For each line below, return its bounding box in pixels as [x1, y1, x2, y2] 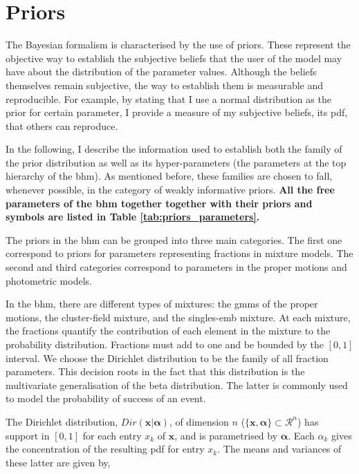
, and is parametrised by [174, 428, 278, 442]
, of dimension [169, 414, 229, 428]
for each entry [82, 428, 142, 442]
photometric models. [6, 273, 92, 287]
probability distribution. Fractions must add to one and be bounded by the [6, 337, 324, 351]
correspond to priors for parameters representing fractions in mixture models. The [6, 246, 353, 260]
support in [6, 428, 50, 442]
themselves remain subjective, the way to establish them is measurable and [6, 77, 324, 92]
